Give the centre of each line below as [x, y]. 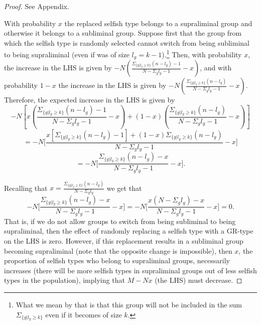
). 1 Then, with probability [202, 54]
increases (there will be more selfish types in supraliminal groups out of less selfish [130, 270]
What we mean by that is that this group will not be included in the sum [129, 304]
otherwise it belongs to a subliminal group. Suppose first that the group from [123, 33]
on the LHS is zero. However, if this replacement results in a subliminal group [124, 240]
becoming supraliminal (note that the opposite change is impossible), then [118, 250]
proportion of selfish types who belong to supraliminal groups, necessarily [117, 260]
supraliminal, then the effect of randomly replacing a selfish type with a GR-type [129, 231]
